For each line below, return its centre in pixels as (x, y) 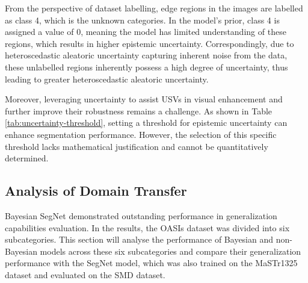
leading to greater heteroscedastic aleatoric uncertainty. (107, 79)
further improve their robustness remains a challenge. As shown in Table (139, 110)
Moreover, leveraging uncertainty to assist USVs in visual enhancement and (144, 99)
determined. (27, 158)
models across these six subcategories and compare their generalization (171, 251)
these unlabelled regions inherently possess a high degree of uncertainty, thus (146, 67)
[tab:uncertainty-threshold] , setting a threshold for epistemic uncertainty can (146, 123)
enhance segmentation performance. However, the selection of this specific (141, 134)
